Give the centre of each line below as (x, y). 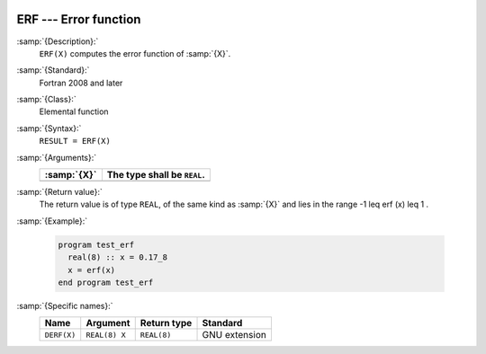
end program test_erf (106, 282)
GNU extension (234, 335)
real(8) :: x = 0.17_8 (118, 257)
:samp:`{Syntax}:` (49, 128)
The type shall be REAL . (156, 175)
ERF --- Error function (79, 19)
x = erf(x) (92, 270)
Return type (166, 323)
